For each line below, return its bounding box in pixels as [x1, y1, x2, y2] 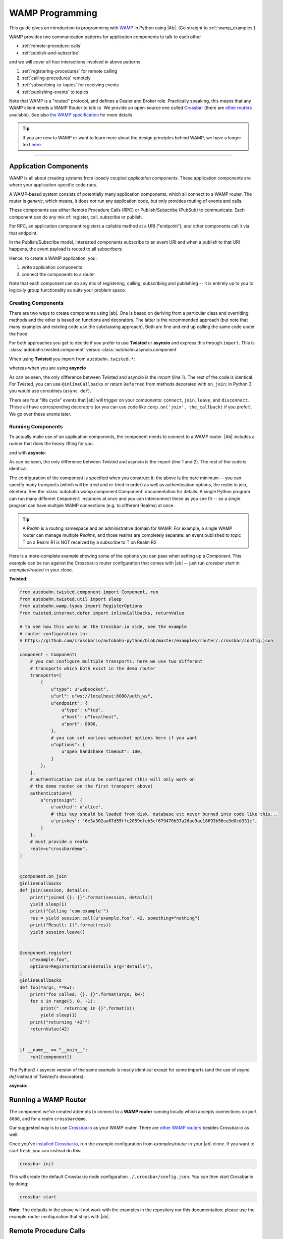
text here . [22, 142, 42, 148]
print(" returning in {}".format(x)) [40, 1005, 135, 1011]
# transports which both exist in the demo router [30, 666, 156, 671]
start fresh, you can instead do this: [9, 1148, 82, 1154]
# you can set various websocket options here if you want [51, 735, 198, 740]
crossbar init [19, 1161, 54, 1167]
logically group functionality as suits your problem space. [9, 287, 126, 293]
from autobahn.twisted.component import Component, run [19, 589, 159, 595]
